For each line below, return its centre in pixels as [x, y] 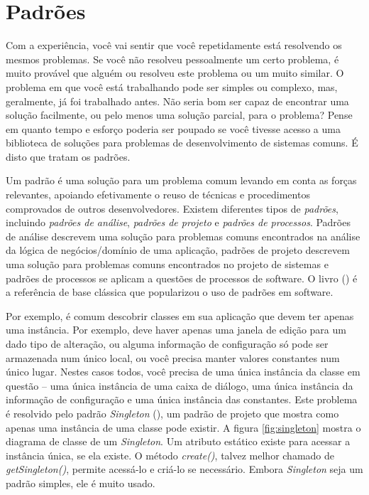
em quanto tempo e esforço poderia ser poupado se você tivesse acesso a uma [173, 128]
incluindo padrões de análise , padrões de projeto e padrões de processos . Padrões [178, 222]
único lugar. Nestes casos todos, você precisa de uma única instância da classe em [183, 372]
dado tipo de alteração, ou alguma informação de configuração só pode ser [167, 344]
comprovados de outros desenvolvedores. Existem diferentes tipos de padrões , [172, 208]
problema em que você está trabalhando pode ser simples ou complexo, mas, [172, 86]
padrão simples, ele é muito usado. [81, 483]
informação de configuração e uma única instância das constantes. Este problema [182, 399]
